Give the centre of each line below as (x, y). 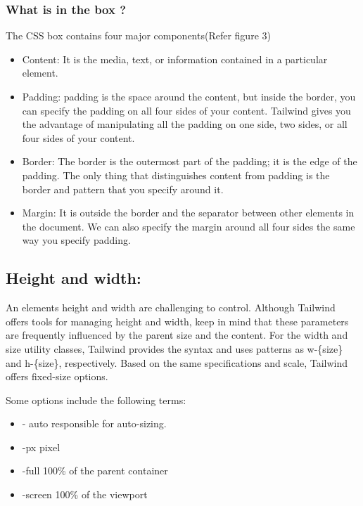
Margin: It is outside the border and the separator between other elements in (188, 213)
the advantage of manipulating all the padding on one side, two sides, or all (185, 124)
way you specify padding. (76, 240)
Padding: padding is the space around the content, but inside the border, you (189, 96)
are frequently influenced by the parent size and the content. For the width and (177, 335)
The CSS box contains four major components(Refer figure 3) (138, 35)
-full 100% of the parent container (95, 471)
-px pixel (41, 447)
